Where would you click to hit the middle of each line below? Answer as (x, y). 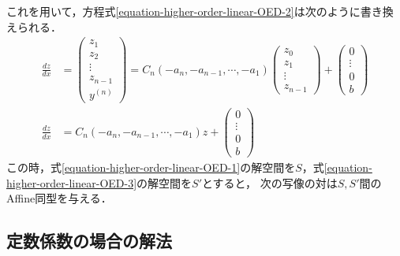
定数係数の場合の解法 (89, 241)
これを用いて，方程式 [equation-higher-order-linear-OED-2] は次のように (183, 11)
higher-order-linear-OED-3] (72, 182)
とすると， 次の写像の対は (270, 182)
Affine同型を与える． (59, 198)
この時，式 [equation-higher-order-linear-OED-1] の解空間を (151, 167)
